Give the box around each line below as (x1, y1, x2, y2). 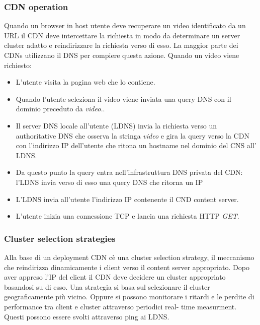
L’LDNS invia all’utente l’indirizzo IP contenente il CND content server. (16, 193, 239, 204)
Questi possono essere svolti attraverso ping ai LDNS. (4, 311, 169, 321)
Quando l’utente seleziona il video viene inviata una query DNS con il (16, 93, 231, 104)
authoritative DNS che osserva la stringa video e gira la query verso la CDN (16, 130, 249, 141)
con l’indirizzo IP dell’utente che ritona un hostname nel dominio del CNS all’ (16, 140, 256, 151)
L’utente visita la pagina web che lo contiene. (16, 77, 155, 87)
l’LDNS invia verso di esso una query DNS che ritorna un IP (16, 176, 203, 187)
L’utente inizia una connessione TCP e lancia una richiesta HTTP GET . (16, 211, 239, 221)
